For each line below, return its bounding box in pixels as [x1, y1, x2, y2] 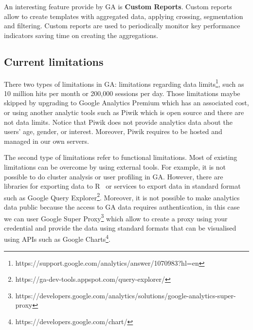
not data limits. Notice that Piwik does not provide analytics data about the [4, 116, 233, 127]
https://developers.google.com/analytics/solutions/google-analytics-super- [15, 290, 236, 300]
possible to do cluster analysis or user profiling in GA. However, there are [4, 171, 223, 181]
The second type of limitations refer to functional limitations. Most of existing [4, 152, 237, 162]
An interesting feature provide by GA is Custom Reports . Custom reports [4, 1, 232, 11]
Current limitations [4, 54, 104, 69]
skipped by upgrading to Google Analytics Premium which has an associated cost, [4, 97, 249, 108]
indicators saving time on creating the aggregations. [4, 30, 158, 40]
